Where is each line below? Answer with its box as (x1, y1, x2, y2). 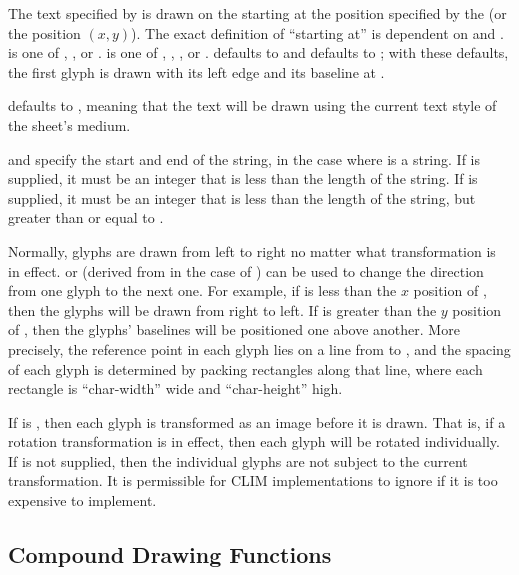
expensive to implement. (8, 490, 157, 511)
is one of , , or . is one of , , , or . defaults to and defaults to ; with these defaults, (8, 42, 509, 63)
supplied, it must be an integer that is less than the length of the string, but (8, 187, 476, 208)
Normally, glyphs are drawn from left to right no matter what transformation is (8, 240, 496, 261)
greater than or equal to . (8, 207, 164, 228)
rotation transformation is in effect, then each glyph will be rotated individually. (8, 431, 500, 452)
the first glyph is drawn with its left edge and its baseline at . (8, 61, 385, 82)
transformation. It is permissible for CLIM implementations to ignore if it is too (8, 470, 498, 491)
